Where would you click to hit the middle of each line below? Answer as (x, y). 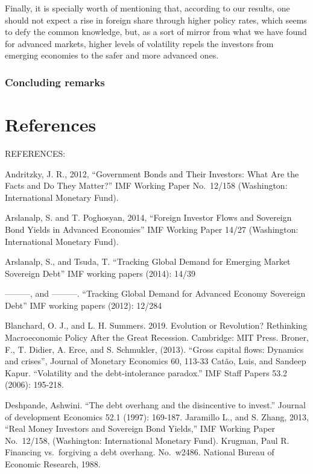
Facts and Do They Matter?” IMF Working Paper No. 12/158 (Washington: (146, 185)
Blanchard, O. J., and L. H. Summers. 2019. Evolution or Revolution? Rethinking (156, 325)
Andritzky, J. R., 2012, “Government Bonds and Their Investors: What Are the (152, 173)
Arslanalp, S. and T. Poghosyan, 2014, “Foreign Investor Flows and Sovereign (148, 217)
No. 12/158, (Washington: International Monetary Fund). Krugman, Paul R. (147, 440)
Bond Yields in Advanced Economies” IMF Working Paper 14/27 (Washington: (152, 229)
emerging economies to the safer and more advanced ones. (112, 55)
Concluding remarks (55, 82)
